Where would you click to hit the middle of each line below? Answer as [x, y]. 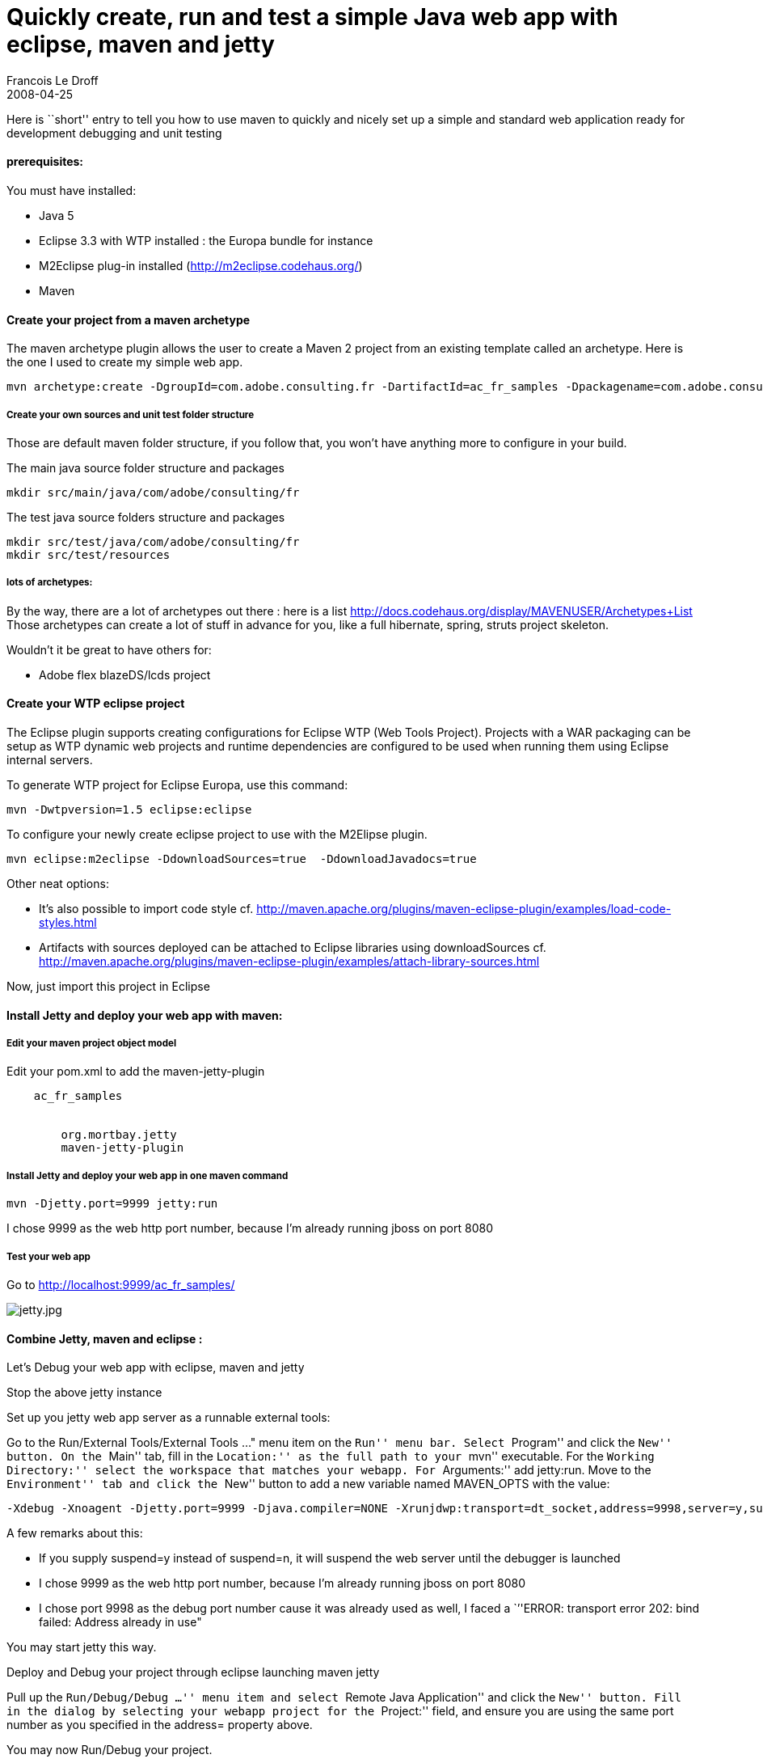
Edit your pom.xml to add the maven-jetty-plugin [136, 1072]
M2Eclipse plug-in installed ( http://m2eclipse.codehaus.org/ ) [201, 265]
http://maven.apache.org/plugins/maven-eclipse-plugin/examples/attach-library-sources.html [289, 961]
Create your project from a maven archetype [129, 319]
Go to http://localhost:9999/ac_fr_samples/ [121, 1284]
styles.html [68, 922]
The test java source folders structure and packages [146, 517]
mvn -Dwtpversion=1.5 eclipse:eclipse [129, 809]
